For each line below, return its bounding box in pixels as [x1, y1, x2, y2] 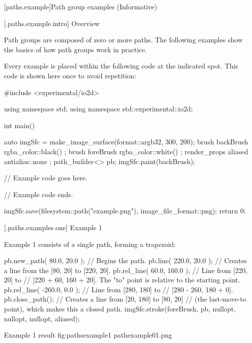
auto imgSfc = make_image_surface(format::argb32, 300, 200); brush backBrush [4, 137, 249, 147]
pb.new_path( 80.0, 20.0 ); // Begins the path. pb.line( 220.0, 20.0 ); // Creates [4, 255, 247, 266]
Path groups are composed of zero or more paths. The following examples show [4, 34, 243, 45]
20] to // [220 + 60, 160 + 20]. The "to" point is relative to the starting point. [4, 274, 240, 285]
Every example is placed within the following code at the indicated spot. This [4, 61, 238, 71]
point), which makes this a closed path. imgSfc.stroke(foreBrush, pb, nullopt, [4, 304, 236, 314]
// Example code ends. [4, 189, 73, 199]
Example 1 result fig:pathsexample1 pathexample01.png [4, 330, 172, 340]
